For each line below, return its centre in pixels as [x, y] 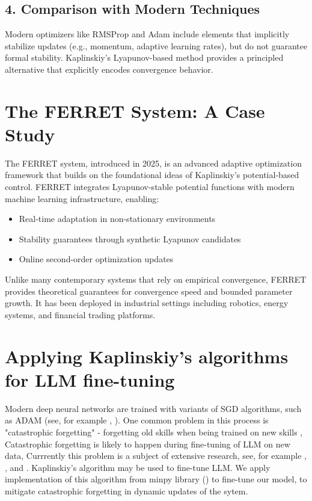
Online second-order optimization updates [96, 259]
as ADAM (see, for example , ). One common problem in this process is [137, 420]
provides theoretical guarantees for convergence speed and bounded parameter [149, 291]
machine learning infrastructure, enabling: [82, 198]
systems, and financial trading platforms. [80, 314]
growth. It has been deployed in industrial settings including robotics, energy [147, 303]
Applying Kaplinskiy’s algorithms [147, 356]
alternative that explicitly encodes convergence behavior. [109, 69]
